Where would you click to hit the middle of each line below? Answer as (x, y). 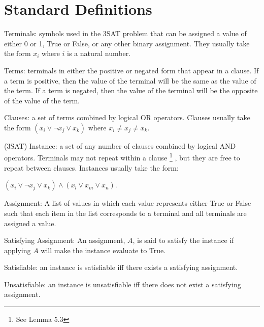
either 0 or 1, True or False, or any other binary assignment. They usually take (127, 43)
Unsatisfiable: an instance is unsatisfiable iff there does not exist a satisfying (123, 284)
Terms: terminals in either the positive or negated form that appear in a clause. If (131, 70)
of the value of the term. (42, 100)
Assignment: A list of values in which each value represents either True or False (128, 203)
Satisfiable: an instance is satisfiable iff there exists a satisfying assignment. (121, 267)
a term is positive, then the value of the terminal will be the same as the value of (130, 80)
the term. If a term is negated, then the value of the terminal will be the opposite (131, 90)
